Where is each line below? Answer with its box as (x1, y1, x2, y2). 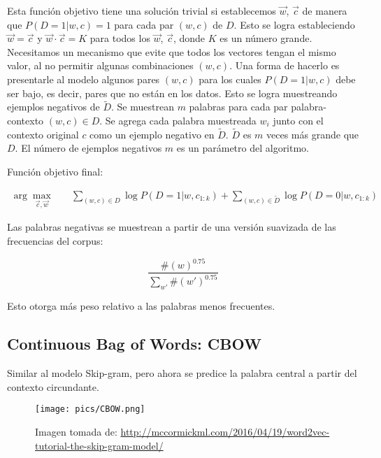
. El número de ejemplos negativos (15, 141, 162, 155)
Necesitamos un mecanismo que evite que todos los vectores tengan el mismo (7, 44, 336, 59)
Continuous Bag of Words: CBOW (7, 333, 261, 355)
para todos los (89, 31, 150, 45)
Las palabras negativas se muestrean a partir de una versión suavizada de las (7, 220, 336, 234)
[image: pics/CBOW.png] (35, 404, 145, 415)
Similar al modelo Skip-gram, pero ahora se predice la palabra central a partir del (7, 366, 357, 380)
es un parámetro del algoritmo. (176, 141, 310, 155)
